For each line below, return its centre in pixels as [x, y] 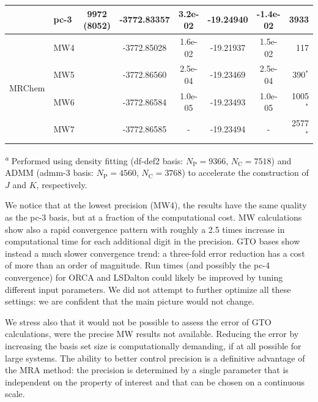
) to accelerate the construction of [245, 173]
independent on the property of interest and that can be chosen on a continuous [155, 381]
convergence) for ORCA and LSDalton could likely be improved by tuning [144, 277]
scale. [15, 394]
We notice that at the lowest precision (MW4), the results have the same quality [156, 205]
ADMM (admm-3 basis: [50, 173]
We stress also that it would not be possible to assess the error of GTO [138, 321]
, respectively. [62, 184]
